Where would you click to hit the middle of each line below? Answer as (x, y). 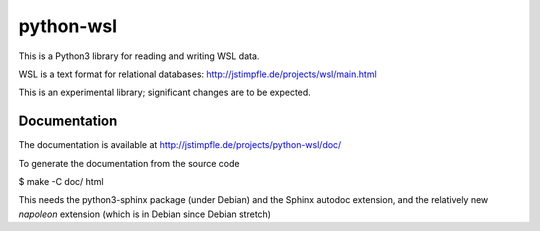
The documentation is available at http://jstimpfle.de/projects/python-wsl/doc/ (180, 145)
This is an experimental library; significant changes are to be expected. (165, 92)
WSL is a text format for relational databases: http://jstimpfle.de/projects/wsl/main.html (197, 74)
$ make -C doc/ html (61, 182)
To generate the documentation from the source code (129, 163)
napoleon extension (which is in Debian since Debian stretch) (145, 214)
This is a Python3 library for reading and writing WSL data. (139, 56)
